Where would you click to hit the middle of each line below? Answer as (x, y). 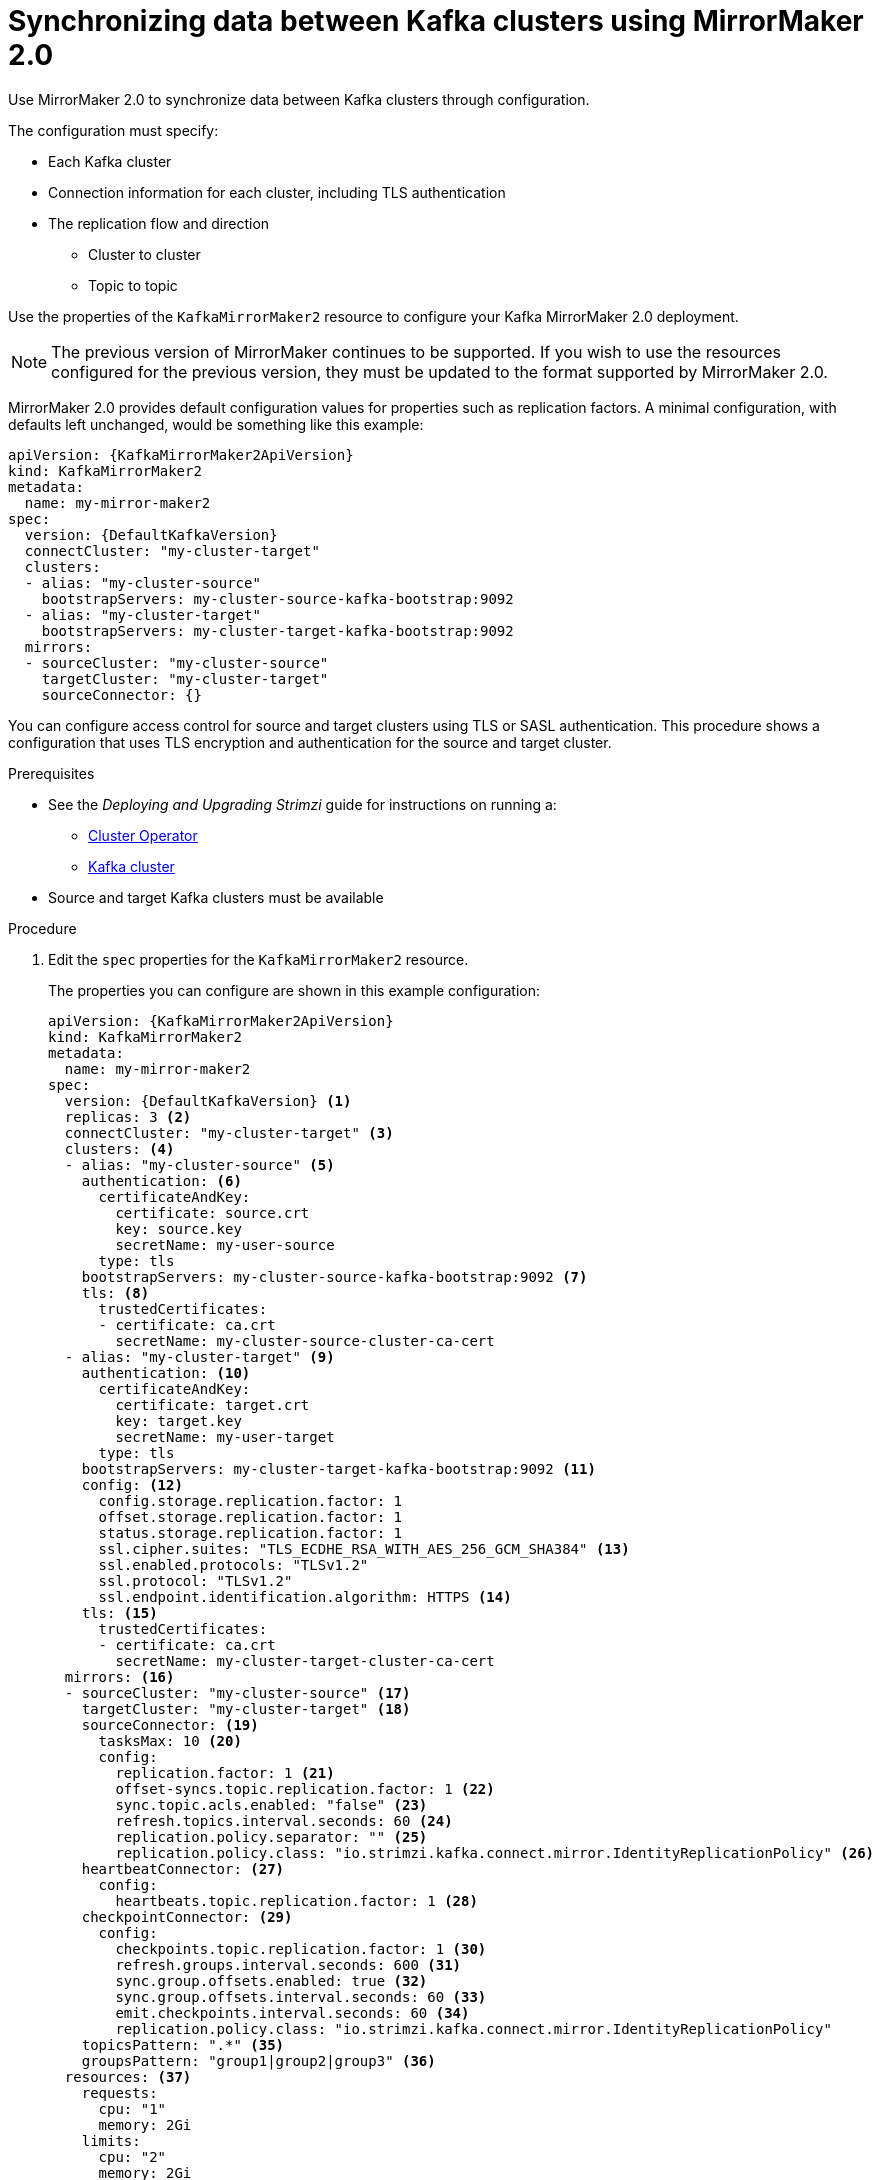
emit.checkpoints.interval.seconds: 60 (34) (292, 2012)
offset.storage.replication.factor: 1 (250, 1516)
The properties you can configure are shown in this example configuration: (294, 990)
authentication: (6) (161, 1180)
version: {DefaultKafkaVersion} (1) (208, 1100)
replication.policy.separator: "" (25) (271, 1836)
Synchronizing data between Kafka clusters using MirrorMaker (436, 21)
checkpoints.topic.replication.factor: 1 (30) (301, 1948)
